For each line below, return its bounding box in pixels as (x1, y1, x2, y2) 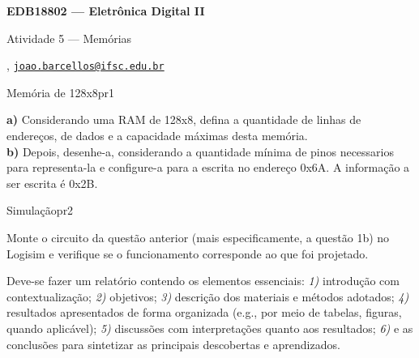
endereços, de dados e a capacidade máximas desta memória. (6, 127, 308, 144)
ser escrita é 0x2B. (6, 174, 98, 191)
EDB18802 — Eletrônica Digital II (6, 2, 205, 19)
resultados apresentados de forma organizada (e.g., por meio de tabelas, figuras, (6, 304, 402, 321)
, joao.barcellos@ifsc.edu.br (6, 57, 165, 74)
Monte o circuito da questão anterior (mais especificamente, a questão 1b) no (6, 229, 390, 245)
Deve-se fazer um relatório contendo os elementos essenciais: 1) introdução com (6, 272, 400, 289)
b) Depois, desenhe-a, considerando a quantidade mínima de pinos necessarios (6, 143, 395, 160)
